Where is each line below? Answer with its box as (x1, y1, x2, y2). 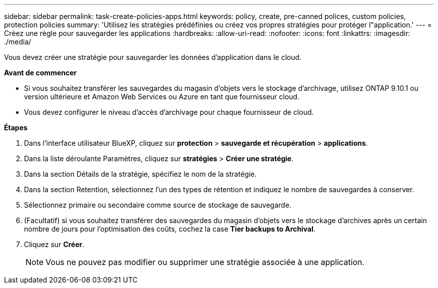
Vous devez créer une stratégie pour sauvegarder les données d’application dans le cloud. (4, 53, 301, 61)
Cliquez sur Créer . (24, 240, 84, 249)
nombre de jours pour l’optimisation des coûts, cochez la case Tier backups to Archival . (24, 225, 315, 233)
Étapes (4, 123, 27, 132)
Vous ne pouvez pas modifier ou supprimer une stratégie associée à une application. (45, 257, 364, 267)
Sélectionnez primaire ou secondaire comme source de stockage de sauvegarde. (24, 201, 291, 209)
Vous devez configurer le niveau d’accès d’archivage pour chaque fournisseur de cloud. (24, 108, 314, 116)
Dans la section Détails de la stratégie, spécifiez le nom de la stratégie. (24, 170, 257, 178)
